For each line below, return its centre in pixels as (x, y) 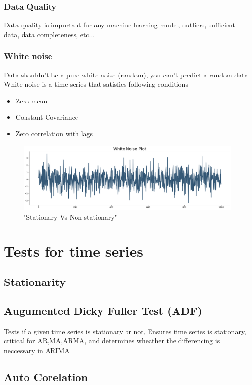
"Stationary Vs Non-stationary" (70, 217)
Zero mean (31, 100)
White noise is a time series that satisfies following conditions (96, 84)
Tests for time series (74, 250)
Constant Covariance (47, 117)
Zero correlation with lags (54, 133)
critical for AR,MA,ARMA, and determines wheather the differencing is (112, 341)
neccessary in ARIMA (37, 350)
